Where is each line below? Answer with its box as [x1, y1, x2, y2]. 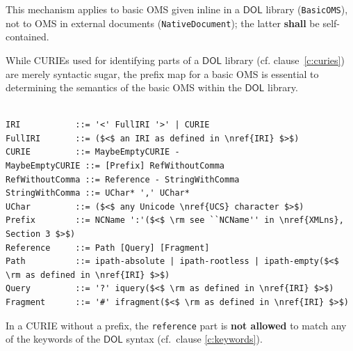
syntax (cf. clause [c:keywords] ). [126, 331, 263, 346]
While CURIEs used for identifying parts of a [6, 52, 199, 67]
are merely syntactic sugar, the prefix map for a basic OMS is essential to [6, 66, 319, 81]
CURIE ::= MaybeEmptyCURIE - [6, 147, 180, 157]
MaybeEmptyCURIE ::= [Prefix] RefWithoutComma [6, 161, 224, 171]
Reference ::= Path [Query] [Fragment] [6, 242, 210, 253]
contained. [6, 29, 49, 44]
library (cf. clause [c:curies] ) [224, 52, 345, 67]
